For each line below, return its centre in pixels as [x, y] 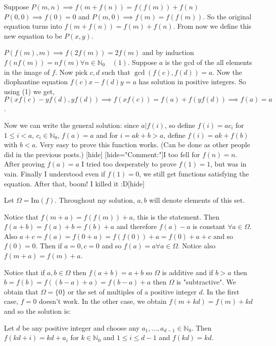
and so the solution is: [37, 311]
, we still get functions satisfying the [194, 173]
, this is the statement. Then [176, 216]
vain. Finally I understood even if [55, 173]
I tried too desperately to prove [129, 164]
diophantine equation [36, 82]
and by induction [168, 52]
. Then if [49, 246]
